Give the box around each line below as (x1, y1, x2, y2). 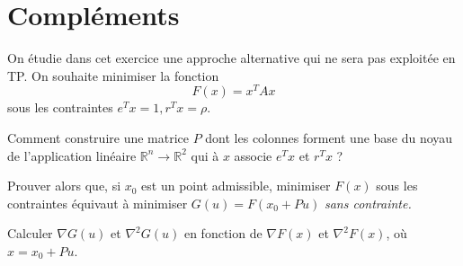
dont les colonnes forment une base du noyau (205, 128, 453, 146)
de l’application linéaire (7, 146, 137, 164)
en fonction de (183, 224, 263, 243)
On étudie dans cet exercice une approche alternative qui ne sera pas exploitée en (7, 49, 456, 67)
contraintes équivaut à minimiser (7, 193, 188, 212)
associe (234, 146, 272, 164)
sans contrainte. (324, 193, 412, 212)
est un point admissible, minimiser (141, 176, 331, 195)
